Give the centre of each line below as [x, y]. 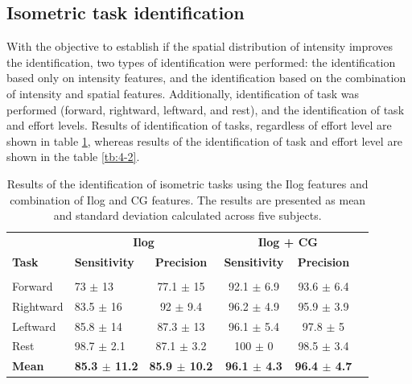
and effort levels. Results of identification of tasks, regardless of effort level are [199, 125]
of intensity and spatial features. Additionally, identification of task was [183, 93]
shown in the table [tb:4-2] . [73, 157]
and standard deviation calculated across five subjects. [187, 215]
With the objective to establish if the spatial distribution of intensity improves [200, 46]
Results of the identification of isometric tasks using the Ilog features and [187, 183]
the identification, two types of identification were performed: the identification [201, 62]
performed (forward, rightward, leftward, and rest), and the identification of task [206, 109]
